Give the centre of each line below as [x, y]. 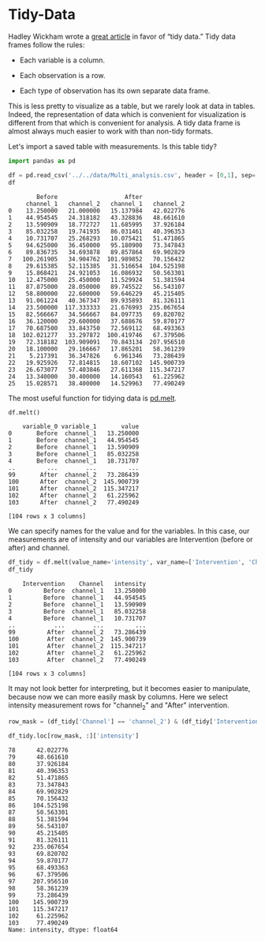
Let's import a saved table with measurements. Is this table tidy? [112, 146]
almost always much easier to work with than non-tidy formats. [110, 131]
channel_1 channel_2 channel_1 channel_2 [105, 204]
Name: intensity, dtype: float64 [63, 929]
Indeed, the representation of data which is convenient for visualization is [127, 114]
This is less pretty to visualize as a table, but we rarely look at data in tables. [132, 106]
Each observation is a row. [62, 75]
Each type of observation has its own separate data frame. [115, 90]
